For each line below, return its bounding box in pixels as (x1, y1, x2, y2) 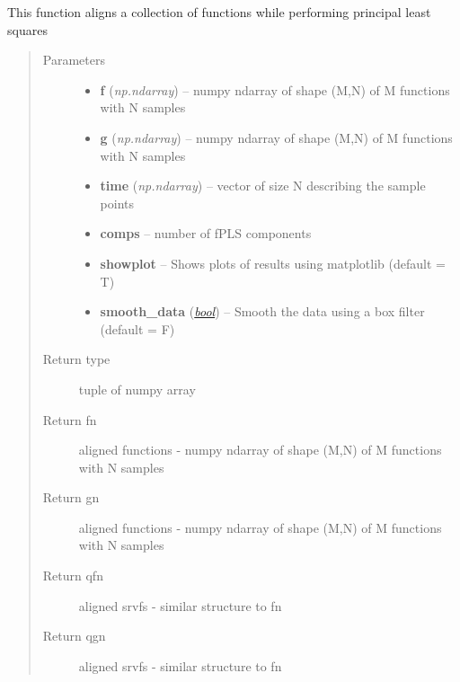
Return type (42, 350, 111, 368)
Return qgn (42, 626, 106, 645)
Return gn (42, 488, 100, 507)
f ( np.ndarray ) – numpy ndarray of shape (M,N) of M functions (100, 80, 450, 99)
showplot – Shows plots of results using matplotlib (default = (100, 253, 446, 272)
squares (7, 20, 48, 39)
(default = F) (100, 319, 175, 338)
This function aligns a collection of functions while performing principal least (7, 3, 431, 21)
